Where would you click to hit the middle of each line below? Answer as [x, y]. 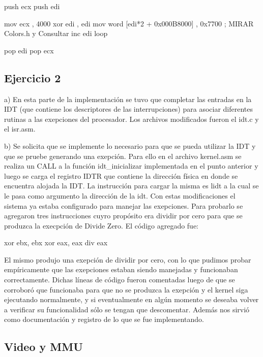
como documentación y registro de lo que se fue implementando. [104, 319]
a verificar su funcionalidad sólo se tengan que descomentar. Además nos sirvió [127, 309]
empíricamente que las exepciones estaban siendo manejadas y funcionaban [121, 269]
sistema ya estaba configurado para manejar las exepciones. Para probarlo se [124, 205]
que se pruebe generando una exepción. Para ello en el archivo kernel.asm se [123, 156]
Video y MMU [43, 347]
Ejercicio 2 [33, 77]
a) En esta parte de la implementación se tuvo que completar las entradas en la [128, 99]
